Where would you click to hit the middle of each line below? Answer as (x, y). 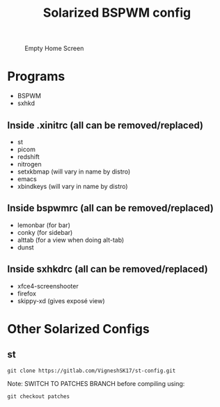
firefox (27, 293)
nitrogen (29, 164)
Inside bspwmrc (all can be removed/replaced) (110, 208)
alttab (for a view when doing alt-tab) (71, 240)
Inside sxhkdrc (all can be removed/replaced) (108, 269)
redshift (28, 156)
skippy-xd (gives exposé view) (61, 300)
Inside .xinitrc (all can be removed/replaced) (105, 125)
